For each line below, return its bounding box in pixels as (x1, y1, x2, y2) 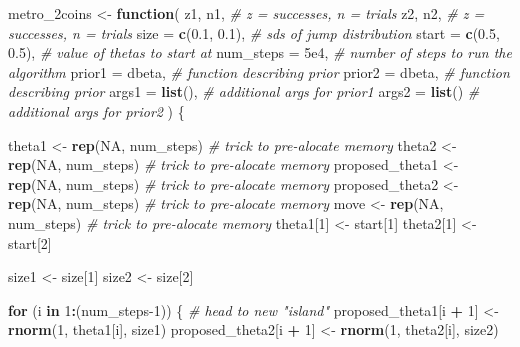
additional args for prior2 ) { (8, 100, 185, 121)
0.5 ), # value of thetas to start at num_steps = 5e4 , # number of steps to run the (8, 42, 512, 63)
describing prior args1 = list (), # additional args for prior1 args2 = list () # (8, 81, 480, 102)
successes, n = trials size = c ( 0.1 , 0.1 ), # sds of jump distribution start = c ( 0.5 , (8, 22, 500, 43)
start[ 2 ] (8, 232, 52, 253)
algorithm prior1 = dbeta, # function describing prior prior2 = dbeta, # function (8, 61, 510, 82)
